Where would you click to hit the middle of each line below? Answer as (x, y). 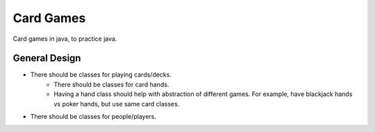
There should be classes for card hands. (111, 84)
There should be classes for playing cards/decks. (101, 75)
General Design (47, 58)
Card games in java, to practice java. (65, 39)
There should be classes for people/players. (93, 117)
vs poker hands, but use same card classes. (117, 104)
